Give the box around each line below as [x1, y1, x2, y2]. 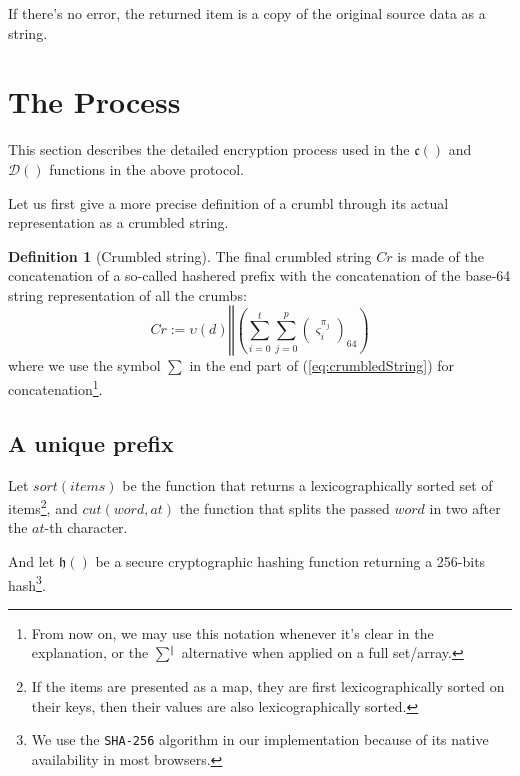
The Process [8, 81, 181, 122]
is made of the [397, 245, 485, 266]
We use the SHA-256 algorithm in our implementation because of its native [31, 729, 489, 750]
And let [8, 550, 55, 571]
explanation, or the [31, 642, 149, 663]
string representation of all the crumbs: [8, 284, 247, 305]
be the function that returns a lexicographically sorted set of [122, 474, 493, 495]
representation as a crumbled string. [8, 212, 229, 233]
